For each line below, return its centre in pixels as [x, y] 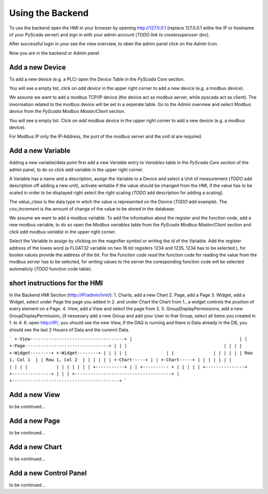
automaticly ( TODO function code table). [51, 269]
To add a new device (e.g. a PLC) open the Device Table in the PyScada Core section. [97, 79]
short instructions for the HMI [56, 283]
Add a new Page [35, 421]
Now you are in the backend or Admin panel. [55, 53]
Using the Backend [49, 13]
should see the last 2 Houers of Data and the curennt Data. [69, 330]
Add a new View [35, 395]
